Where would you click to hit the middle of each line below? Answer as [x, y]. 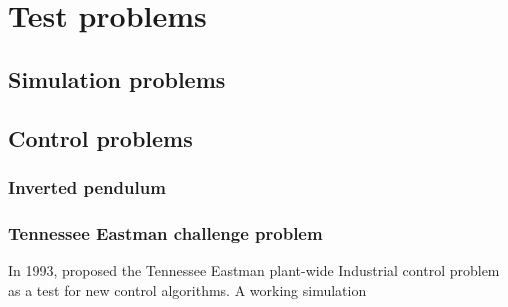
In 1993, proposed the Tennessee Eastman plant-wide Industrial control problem [254, 270]
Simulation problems [117, 78]
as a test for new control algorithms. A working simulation [187, 289]
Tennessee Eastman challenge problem [165, 232]
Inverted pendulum [87, 186]
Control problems [100, 137]
